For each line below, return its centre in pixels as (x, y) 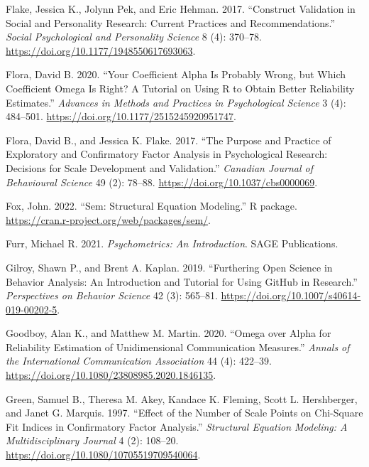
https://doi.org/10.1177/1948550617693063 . (101, 50)
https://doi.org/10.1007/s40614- (291, 295)
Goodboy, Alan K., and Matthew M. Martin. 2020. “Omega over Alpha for (169, 333)
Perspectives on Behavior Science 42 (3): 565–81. (112, 295)
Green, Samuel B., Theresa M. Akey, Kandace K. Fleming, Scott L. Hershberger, (182, 398)
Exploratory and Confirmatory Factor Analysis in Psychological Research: (167, 154)
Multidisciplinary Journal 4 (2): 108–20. (92, 440)
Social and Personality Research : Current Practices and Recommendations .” (171, 22)
